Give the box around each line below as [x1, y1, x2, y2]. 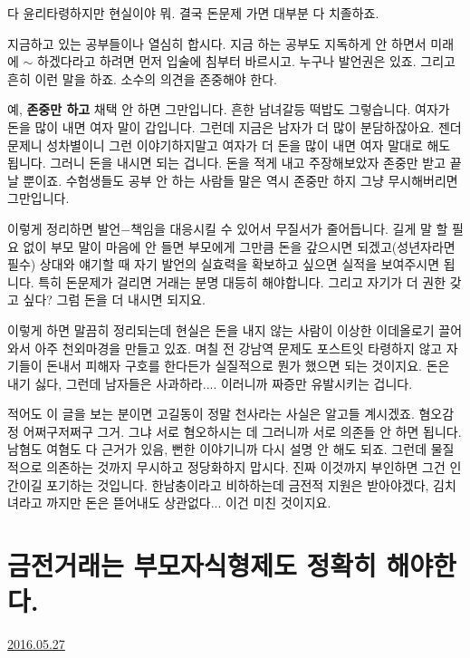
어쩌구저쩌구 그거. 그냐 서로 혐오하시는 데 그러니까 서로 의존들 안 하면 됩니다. [23, 421, 462, 440]
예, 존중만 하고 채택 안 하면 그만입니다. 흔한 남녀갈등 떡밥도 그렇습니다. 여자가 [7, 100, 450, 119]
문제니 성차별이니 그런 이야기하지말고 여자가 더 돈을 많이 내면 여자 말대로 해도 [7, 135, 451, 154]
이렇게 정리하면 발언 [7, 218, 121, 237]
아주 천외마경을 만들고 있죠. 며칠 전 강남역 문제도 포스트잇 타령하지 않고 [34, 338, 443, 357]
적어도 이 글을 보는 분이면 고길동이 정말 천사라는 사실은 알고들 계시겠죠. [7, 404, 415, 423]
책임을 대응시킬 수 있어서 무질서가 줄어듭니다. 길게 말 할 [130, 218, 448, 237]
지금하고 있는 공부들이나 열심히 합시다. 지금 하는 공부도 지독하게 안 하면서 [7, 34, 427, 53]
